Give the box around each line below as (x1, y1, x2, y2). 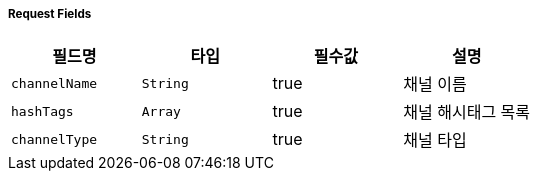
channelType (11, 131, 98, 147)
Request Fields (8, 7, 92, 21)
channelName (11, 75, 98, 91)
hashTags (11, 103, 74, 119)
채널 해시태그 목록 (403, 102, 531, 123)
